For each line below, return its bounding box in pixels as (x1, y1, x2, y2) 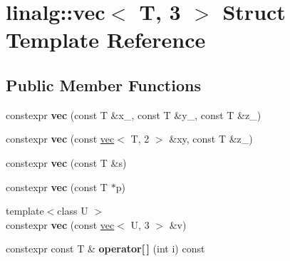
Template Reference (6, 25, 206, 54)
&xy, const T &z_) (169, 131, 253, 146)
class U (57, 203, 88, 218)
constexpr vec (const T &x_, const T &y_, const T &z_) (6, 107, 261, 122)
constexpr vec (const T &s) (6, 155, 127, 170)
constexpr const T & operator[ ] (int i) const (6, 241, 205, 256)
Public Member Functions (6, 73, 201, 96)
